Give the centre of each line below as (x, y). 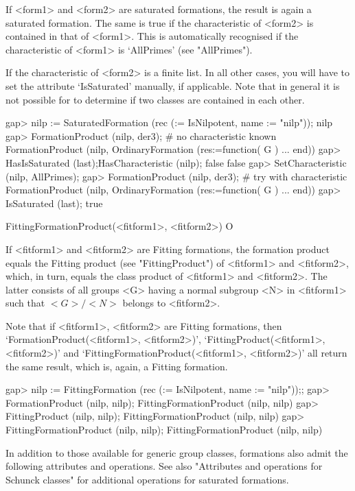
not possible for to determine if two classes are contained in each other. (155, 99)
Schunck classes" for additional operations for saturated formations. (147, 479)
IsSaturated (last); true (54, 203)
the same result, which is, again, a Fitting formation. (117, 366)
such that (25, 303)
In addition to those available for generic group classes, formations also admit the (177, 452)
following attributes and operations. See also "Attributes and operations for (164, 466)
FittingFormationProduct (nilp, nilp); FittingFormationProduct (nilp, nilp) (164, 430)
